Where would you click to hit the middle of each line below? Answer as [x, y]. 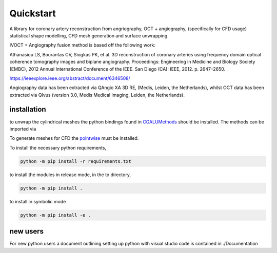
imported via [23, 129]
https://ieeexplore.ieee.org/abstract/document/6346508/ [70, 78]
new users [26, 231]
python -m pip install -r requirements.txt [76, 161]
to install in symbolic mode [38, 201]
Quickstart [33, 13]
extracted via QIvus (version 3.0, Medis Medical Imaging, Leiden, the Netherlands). [97, 95]
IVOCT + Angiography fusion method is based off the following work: [83, 45]
